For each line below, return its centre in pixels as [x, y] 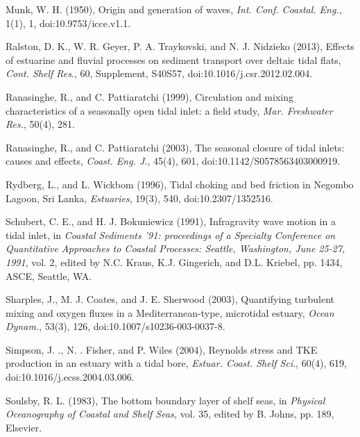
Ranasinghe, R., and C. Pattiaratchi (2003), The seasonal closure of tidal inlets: [175, 147]
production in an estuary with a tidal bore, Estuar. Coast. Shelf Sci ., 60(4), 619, [177, 363]
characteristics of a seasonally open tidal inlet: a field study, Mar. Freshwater [169, 110]
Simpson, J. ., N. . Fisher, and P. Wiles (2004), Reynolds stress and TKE [162, 349]
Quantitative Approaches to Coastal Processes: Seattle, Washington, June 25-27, [175, 248]
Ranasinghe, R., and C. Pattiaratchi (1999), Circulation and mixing [149, 96]
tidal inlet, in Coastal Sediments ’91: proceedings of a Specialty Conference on [171, 234]
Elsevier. [24, 427]
